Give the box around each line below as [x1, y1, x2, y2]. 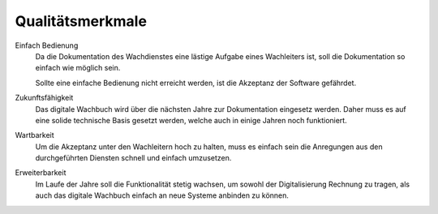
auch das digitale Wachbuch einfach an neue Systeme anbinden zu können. [35, 190, 290, 200]
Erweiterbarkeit [15, 168, 67, 178]
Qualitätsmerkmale [15, 12, 148, 30]
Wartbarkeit [15, 131, 54, 140]
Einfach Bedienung [15, 41, 79, 50]
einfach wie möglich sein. [35, 63, 121, 73]
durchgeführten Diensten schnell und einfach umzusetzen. [35, 153, 232, 163]
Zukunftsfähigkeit [15, 93, 74, 103]
